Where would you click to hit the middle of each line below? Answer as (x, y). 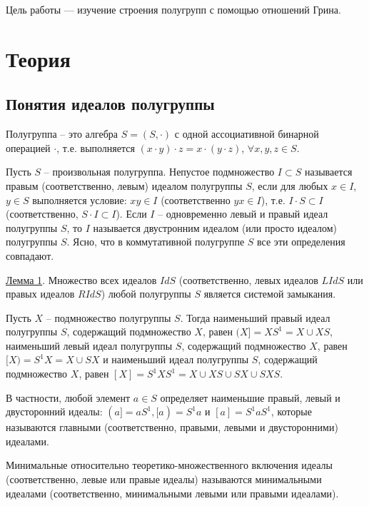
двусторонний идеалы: (54, 411)
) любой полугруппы (146, 294)
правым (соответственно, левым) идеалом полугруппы (124, 185)
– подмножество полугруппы (108, 317)
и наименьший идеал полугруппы (176, 359)
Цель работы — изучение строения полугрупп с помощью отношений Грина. (173, 9)
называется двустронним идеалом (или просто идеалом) (215, 227)
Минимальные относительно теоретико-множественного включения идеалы (169, 465)
